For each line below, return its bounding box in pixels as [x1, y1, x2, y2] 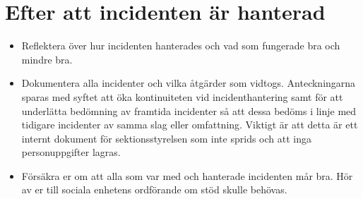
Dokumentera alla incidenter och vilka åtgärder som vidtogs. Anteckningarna [21, 76, 356, 90]
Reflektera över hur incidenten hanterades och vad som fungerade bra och [21, 38, 340, 53]
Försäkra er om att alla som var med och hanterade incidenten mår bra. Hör [21, 168, 353, 183]
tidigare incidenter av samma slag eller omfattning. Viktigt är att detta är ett [21, 117, 358, 132]
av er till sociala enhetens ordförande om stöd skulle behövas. [21, 182, 287, 197]
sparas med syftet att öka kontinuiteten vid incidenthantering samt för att [21, 89, 343, 104]
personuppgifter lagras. [21, 145, 121, 159]
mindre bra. [21, 52, 73, 66]
